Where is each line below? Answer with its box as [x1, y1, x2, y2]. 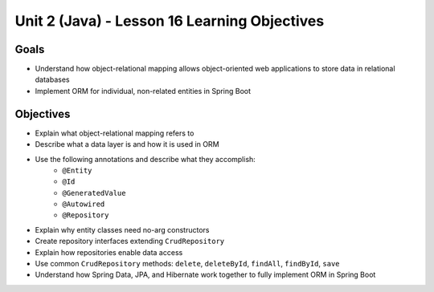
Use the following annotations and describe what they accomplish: [35, 154, 256, 164]
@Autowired [62, 200, 105, 209]
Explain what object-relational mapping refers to [35, 128, 194, 138]
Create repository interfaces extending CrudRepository [35, 237, 225, 246]
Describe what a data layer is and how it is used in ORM [35, 140, 220, 149]
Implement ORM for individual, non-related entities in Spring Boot [35, 86, 252, 95]
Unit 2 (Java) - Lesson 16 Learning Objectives [14, 12, 325, 30]
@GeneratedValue [62, 189, 126, 197]
